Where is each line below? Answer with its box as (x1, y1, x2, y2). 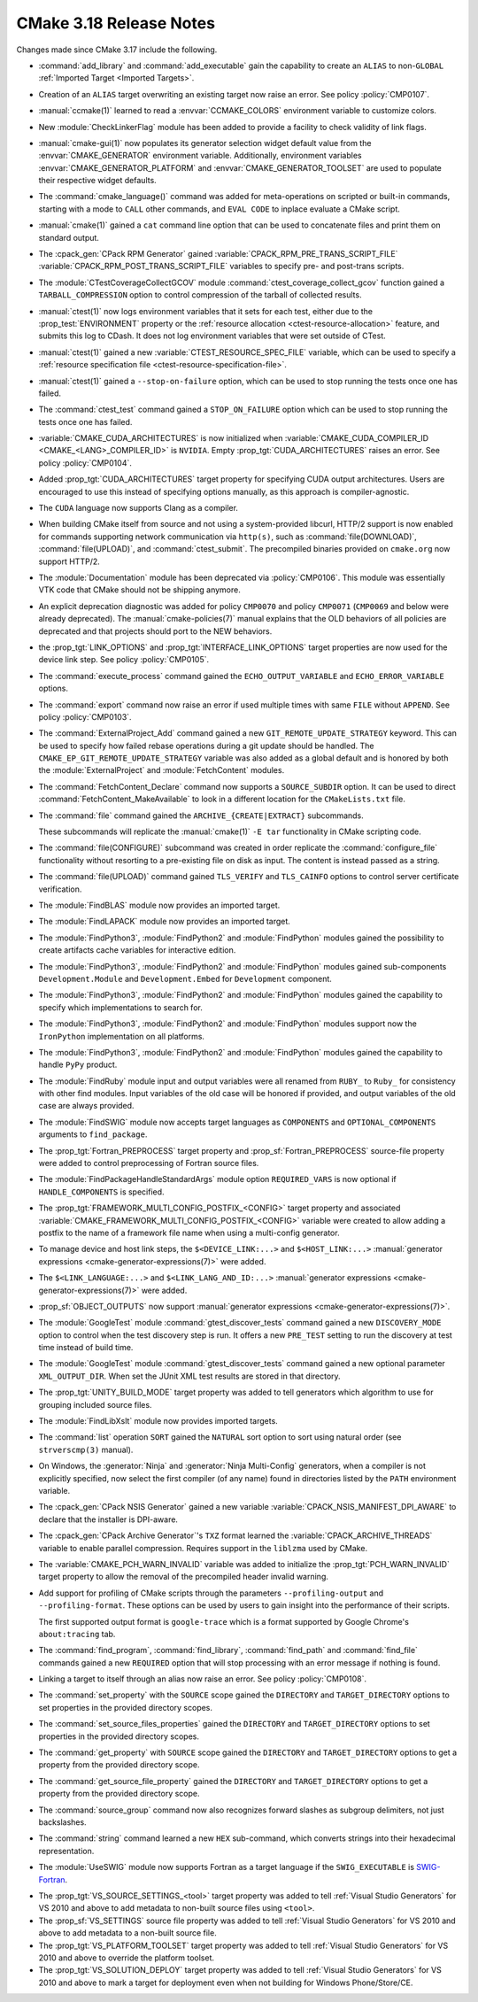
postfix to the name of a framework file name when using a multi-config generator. (38, 1227, 340, 1238)
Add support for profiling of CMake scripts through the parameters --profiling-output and (38, 1588, 384, 1598)
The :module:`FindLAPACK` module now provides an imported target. (38, 916, 291, 927)
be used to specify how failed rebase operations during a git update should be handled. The (38, 740, 374, 751)
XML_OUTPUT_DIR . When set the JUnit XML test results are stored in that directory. (38, 1371, 341, 1381)
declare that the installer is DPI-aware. (38, 1514, 179, 1525)
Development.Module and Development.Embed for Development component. (38, 973, 332, 984)
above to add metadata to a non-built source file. (38, 1928, 217, 1938)
